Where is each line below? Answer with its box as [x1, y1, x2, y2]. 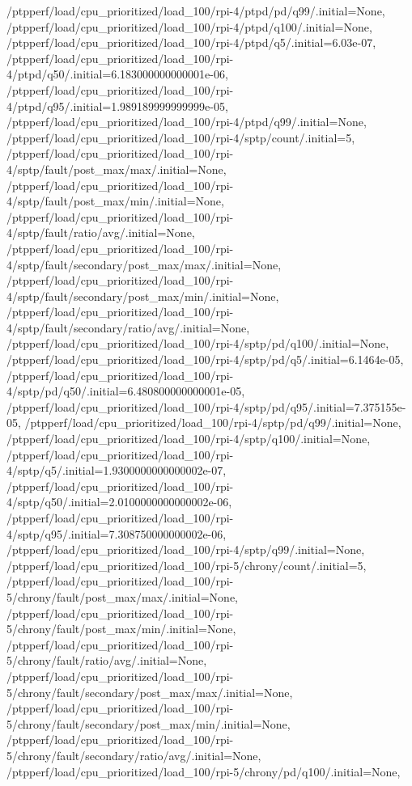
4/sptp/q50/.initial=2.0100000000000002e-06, [6, 493, 232, 510]
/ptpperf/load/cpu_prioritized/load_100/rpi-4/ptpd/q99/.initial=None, [6, 113, 367, 130]
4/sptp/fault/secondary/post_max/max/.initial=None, [6, 256, 282, 273]
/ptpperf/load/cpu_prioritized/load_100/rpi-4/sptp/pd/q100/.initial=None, [6, 335, 389, 352]
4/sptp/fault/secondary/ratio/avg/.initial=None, [6, 319, 250, 336]
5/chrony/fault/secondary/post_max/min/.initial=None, [6, 715, 291, 732]
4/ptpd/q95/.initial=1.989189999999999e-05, [6, 97, 228, 114]
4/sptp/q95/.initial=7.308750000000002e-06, [6, 525, 227, 542]
